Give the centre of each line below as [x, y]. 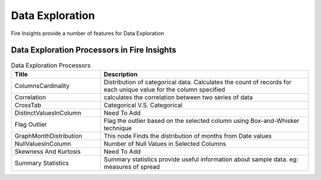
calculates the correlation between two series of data [178, 97]
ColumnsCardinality [42, 86]
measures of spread [132, 166]
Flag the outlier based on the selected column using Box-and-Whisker [202, 121]
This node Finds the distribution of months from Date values [188, 135]
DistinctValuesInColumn [48, 113]
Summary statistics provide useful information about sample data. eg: [201, 159]
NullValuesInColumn [43, 144]
